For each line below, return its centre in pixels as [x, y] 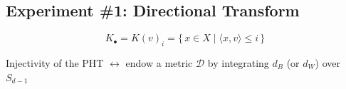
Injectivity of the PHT [55, 63]
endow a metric [159, 63]
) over [327, 63]
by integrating [238, 63]
